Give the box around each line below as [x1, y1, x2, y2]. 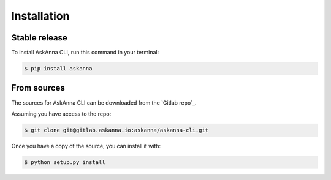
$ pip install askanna [24, 65, 93, 72]
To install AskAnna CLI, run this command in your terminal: [11, 49, 159, 56]
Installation [11, 9, 70, 23]
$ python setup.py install [24, 159, 105, 165]
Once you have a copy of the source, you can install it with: [11, 142, 161, 149]
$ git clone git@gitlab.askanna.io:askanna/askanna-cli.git [24, 126, 209, 133]
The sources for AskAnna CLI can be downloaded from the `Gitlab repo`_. [11, 99, 197, 107]
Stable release [11, 32, 67, 43]
